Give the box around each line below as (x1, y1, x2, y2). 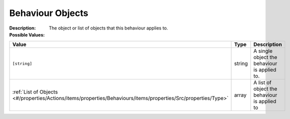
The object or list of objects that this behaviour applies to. (49, 25, 168, 31)
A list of (253, 79, 272, 86)
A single (253, 47, 273, 54)
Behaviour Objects (9, 7, 89, 18)
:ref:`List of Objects (12, 88, 58, 95)
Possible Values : (9, 31, 45, 37)
